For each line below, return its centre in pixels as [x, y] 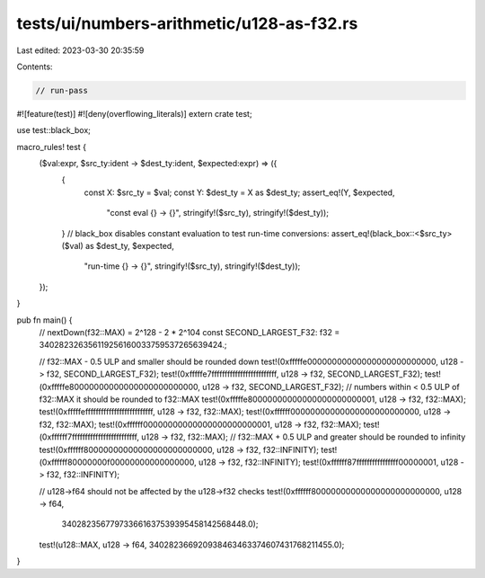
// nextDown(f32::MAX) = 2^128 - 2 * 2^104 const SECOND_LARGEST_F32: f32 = [190, 332]
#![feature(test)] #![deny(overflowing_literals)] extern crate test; [134, 113]
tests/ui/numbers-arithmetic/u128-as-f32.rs [187, 23]
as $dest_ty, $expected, [130, 246]
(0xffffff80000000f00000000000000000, [118, 462]
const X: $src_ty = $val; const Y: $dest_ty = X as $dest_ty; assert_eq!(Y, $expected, [239, 192]
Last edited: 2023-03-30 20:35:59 [80, 50]
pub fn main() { [44, 320]
